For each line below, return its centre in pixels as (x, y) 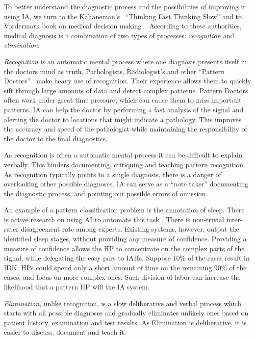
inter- (234, 219)
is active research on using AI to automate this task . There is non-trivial (114, 219)
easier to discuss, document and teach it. (65, 332)
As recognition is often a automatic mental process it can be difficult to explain (123, 155)
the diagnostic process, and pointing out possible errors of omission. (106, 193)
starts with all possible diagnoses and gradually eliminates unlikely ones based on (126, 313)
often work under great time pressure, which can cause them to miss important (123, 100)
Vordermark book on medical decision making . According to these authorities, (123, 26)
